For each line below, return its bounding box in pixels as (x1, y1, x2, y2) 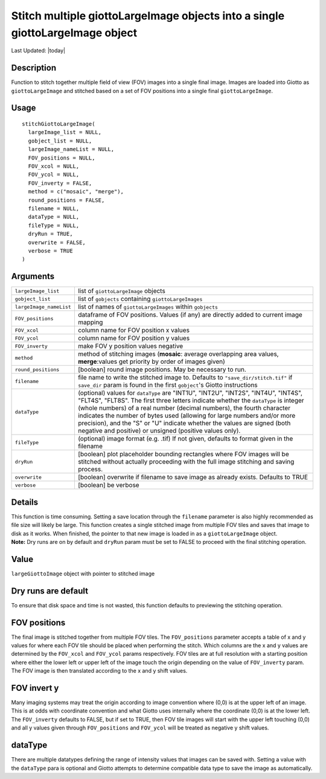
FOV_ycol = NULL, (28, 171, 80, 178)
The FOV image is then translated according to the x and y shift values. (11, 667, 188, 674)
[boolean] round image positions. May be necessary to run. (77, 366, 247, 374)
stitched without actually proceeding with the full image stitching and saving (77, 457, 295, 466)
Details (11, 497, 39, 507)
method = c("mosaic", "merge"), (28, 188, 124, 195)
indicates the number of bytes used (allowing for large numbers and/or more (77, 412, 296, 420)
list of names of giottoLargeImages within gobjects (77, 303, 219, 311)
